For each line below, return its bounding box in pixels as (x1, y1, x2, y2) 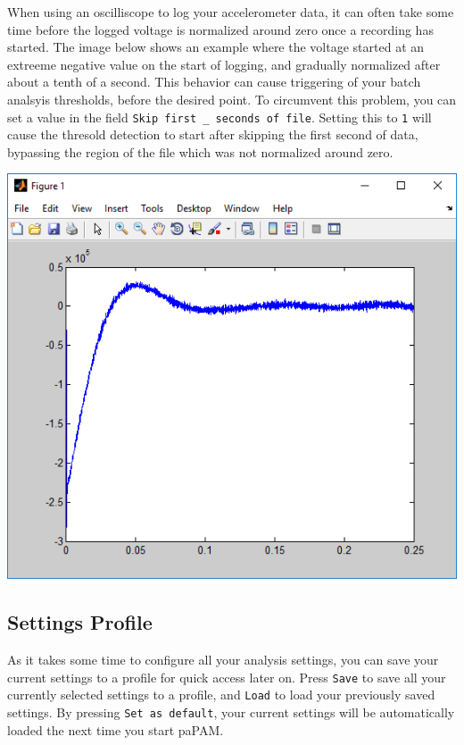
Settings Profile (7, 608, 153, 636)
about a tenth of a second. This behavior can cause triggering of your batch (7, 72, 421, 91)
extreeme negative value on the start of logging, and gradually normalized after (7, 54, 441, 73)
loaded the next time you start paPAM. (7, 720, 224, 739)
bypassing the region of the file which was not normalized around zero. (7, 142, 394, 161)
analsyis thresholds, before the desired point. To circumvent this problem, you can (7, 89, 457, 108)
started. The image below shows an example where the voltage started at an (7, 38, 425, 56)
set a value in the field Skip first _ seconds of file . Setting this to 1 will (7, 107, 432, 126)
